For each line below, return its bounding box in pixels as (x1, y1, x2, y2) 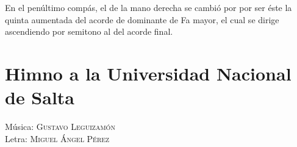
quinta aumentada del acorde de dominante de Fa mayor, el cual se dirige (5, 13, 279, 26)
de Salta (5, 85, 75, 110)
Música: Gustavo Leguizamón (5, 120, 115, 133)
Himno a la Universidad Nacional (5, 60, 292, 85)
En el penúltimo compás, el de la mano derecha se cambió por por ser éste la (5, 1, 292, 13)
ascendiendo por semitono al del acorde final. (5, 25, 173, 38)
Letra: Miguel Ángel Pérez (5, 132, 110, 145)
